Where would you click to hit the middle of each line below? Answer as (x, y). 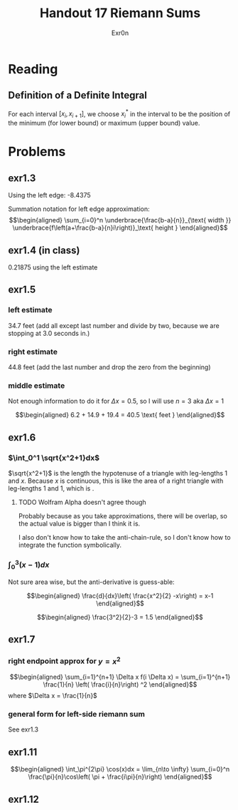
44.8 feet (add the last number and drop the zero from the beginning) (110, 367)
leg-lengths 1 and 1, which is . (51, 488)
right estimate (33, 352)
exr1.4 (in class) (44, 250)
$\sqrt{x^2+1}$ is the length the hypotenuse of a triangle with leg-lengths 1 (118, 473)
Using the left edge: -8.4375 (49, 195)
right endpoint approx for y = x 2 (64, 660)
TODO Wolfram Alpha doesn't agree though (82, 502)
